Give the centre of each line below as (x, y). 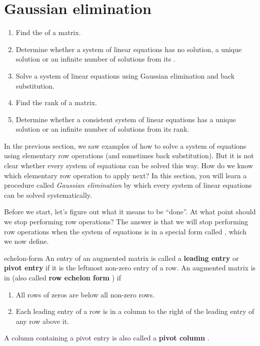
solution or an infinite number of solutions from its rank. (102, 129)
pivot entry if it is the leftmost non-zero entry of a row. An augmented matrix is (130, 268)
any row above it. (42, 321)
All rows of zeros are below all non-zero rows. (85, 294)
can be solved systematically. (48, 195)
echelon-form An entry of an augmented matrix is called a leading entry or (121, 258)
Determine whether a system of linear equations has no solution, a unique (129, 49)
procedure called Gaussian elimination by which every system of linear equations (128, 185)
